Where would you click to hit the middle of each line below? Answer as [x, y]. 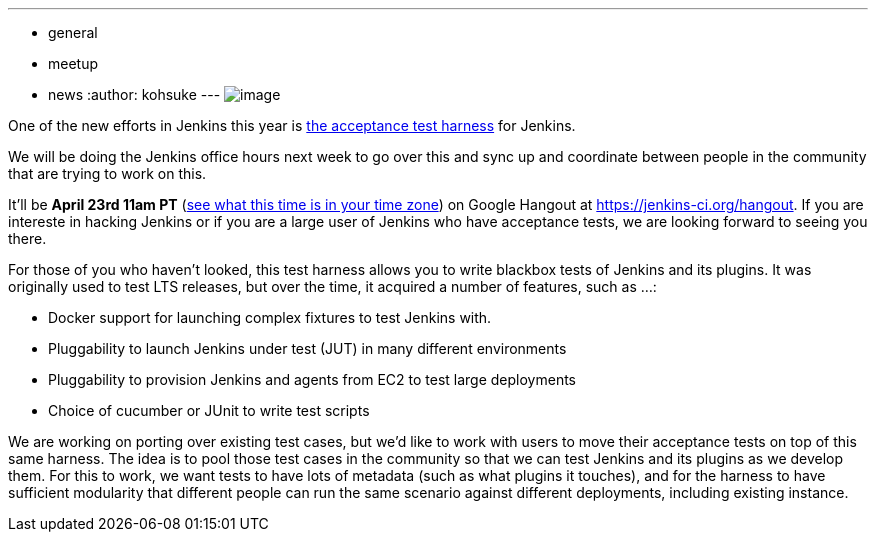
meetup [73, 63]
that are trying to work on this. [107, 173]
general [73, 32]
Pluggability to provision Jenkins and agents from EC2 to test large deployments [312, 379]
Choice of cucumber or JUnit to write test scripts [209, 410]
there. [27, 238]
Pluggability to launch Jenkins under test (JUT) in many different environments [307, 348]
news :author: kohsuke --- [134, 94]
